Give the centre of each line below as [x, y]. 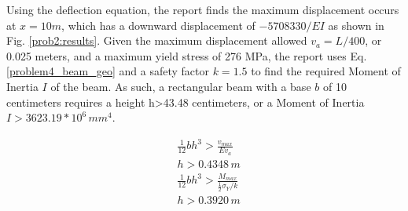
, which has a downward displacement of [158, 25]
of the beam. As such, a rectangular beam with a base [181, 86]
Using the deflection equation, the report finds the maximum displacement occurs [203, 9]
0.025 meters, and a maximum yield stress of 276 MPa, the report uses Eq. [187, 55]
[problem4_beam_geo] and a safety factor [108, 71]
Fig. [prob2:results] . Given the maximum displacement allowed [157, 40]
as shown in [356, 25]
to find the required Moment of [326, 71]
